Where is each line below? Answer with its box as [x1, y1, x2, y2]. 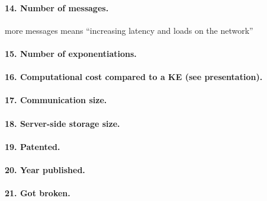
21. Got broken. [5, 187, 70, 199]
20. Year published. [5, 163, 85, 176]
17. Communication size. [5, 94, 107, 106]
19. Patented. [5, 140, 60, 152]
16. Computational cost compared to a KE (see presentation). [5, 71, 263, 83]
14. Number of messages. [5, 1, 109, 14]
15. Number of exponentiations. [5, 47, 137, 59]
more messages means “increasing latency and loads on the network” [5, 24, 253, 36]
